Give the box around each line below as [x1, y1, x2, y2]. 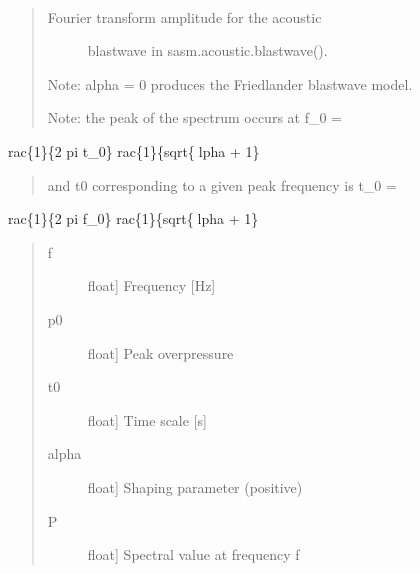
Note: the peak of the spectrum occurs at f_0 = [47, 107, 343, 128]
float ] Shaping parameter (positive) [87, 476, 303, 497]
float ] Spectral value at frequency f [87, 544, 300, 565]
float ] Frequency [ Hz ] [87, 275, 216, 296]
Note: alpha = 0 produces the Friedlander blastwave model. [47, 73, 413, 94]
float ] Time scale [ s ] [87, 409, 207, 430]
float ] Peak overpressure [87, 342, 234, 363]
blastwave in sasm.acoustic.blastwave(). [87, 40, 328, 61]
